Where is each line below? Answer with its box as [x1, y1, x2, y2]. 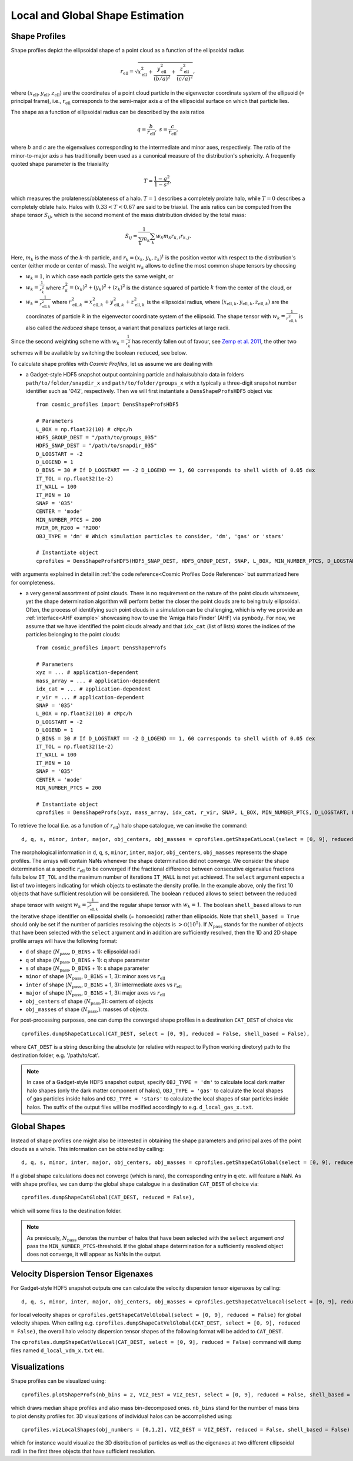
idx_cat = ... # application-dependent [36, 686, 151, 692]
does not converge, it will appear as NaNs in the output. [26, 1250, 162, 1258]
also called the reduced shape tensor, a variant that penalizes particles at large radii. [25, 324, 230, 331]
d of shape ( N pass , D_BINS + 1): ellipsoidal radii [25, 948, 141, 957]
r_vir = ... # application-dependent [36, 694, 145, 701]
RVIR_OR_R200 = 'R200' [36, 525, 102, 532]
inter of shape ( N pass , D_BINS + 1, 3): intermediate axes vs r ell [25, 981, 182, 989]
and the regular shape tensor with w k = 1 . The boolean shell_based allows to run [99, 901, 302, 909]
